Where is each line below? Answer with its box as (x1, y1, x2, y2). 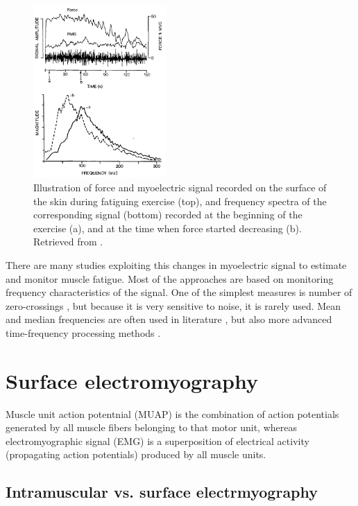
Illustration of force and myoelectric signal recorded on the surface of (33, 180, 327, 195)
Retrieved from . (33, 234, 103, 249)
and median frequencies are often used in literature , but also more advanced (6, 312, 332, 326)
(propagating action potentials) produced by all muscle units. (6, 447, 266, 462)
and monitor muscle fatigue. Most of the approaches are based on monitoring (6, 271, 334, 286)
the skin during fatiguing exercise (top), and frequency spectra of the (33, 193, 327, 208)
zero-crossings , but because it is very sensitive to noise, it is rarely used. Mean (6, 298, 341, 313)
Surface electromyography (6, 366, 259, 394)
